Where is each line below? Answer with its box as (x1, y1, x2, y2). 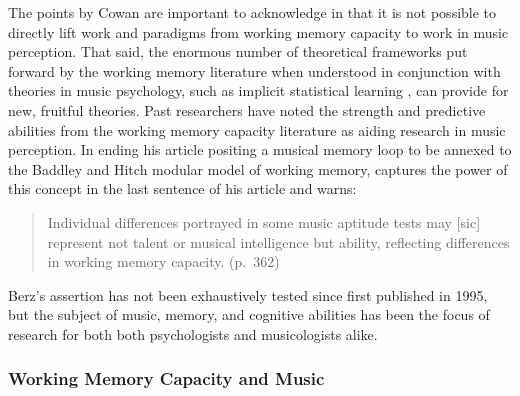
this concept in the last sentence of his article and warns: (8, 178, 357, 199)
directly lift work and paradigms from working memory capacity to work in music (8, 21, 509, 42)
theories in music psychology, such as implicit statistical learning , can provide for (8, 80, 509, 101)
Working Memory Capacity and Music (8, 366, 325, 391)
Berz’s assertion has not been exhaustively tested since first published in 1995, (8, 284, 488, 305)
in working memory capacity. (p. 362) (47, 251, 280, 272)
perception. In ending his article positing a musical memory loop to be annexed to (8, 139, 512, 160)
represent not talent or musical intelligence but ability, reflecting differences (47, 231, 510, 252)
